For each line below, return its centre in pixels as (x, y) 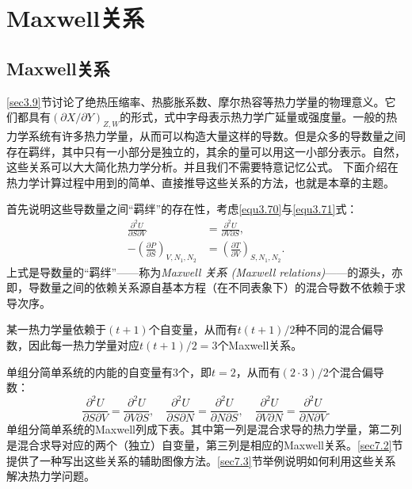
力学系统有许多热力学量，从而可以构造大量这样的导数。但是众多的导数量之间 (206, 135)
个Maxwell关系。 (260, 344)
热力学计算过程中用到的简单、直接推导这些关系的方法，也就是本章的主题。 (200, 182)
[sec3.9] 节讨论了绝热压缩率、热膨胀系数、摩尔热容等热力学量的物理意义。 (196, 101)
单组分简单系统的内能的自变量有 (90, 371)
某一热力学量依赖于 (56, 329)
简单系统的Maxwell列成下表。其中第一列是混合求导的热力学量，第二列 (220, 429)
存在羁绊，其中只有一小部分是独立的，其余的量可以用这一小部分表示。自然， (206, 151)
